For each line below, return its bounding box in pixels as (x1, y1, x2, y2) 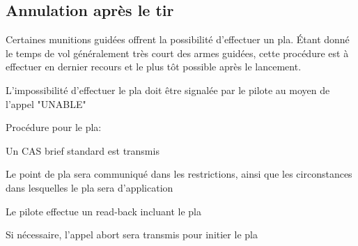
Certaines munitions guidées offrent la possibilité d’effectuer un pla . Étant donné (6, 32, 350, 47)
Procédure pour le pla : (6, 120, 102, 134)
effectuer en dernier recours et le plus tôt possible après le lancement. (6, 59, 302, 74)
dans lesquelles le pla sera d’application (6, 180, 173, 194)
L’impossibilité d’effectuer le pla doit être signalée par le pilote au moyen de (6, 82, 330, 97)
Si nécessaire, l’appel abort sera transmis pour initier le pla (6, 227, 258, 242)
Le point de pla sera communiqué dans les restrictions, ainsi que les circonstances (6, 167, 352, 181)
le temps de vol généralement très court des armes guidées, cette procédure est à (6, 45, 349, 60)
